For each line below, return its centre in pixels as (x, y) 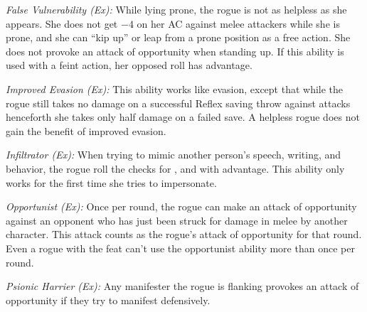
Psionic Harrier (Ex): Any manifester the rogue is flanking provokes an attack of (182, 286)
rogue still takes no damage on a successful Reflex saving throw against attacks (178, 103)
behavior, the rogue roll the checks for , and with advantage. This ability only (175, 168)
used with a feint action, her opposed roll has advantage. (129, 65)
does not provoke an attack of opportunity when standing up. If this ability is (175, 51)
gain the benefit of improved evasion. (86, 130)
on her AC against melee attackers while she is (238, 23)
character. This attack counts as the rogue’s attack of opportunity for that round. (184, 234)
